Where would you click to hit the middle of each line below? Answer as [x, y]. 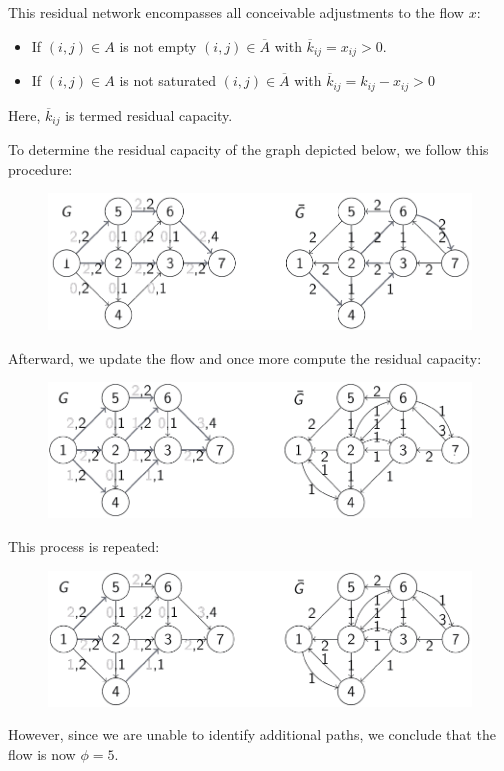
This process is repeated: [84, 545]
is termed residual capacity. [149, 114]
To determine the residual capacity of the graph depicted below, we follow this [248, 148]
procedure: [40, 168]
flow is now [42, 753]
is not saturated [168, 80]
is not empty [158, 45]
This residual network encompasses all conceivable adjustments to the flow [236, 12]
